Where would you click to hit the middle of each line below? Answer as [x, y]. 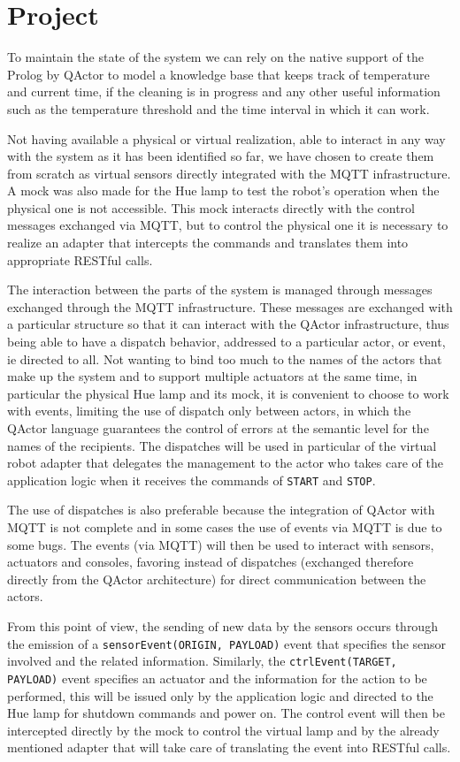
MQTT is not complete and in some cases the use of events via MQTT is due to [225, 527]
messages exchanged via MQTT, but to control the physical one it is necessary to [228, 225]
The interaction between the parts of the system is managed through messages [220, 290]
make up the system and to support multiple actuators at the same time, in [212, 376]
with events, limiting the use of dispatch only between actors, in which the [209, 411]
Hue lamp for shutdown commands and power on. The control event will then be [226, 713]
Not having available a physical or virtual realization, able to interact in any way [226, 138]
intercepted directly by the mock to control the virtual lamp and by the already [223, 730]
